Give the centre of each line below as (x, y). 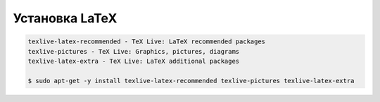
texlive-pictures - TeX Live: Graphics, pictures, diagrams (134, 51)
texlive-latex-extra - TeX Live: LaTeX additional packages (134, 61)
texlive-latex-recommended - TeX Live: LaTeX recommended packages (147, 42)
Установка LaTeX (65, 18)
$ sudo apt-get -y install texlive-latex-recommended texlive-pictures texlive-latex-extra (191, 81)
